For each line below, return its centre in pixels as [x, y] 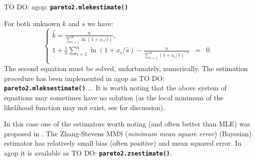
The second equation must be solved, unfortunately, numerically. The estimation [126, 68]
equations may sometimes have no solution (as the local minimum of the [114, 98]
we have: [100, 23]
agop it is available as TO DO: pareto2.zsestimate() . [88, 152]
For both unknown [32, 23]
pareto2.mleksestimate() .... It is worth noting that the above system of [115, 88]
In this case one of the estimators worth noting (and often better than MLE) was [127, 124]
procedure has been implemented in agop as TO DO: [84, 78]
